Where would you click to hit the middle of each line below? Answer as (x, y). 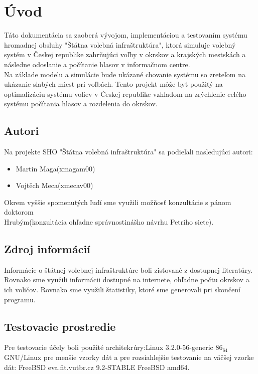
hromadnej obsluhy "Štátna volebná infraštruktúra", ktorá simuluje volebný (120, 44)
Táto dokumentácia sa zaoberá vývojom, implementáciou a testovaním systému (126, 35)
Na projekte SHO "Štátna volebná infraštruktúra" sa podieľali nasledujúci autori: (128, 152)
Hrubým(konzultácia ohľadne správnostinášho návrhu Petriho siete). (109, 222)
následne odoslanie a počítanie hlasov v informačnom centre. (97, 64)
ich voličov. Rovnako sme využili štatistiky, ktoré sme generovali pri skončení (122, 290)
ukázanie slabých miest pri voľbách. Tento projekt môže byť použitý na (113, 84)
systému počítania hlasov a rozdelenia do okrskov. (81, 104)
